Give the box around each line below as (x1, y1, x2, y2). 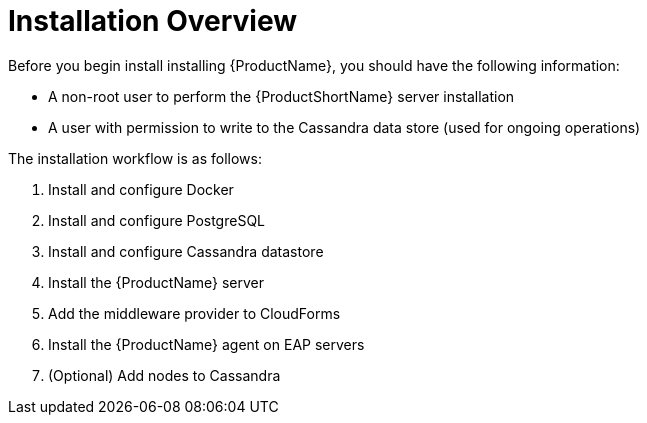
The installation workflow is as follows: (8, 149, 262, 167)
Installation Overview (8, 4, 297, 38)
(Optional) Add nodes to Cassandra (48, 366, 281, 384)
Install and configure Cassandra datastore (48, 242, 324, 260)
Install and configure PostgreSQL (48, 211, 266, 229)
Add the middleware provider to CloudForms (48, 304, 341, 322)
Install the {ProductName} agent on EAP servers (48, 335, 365, 353)
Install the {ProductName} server (48, 273, 265, 291)
